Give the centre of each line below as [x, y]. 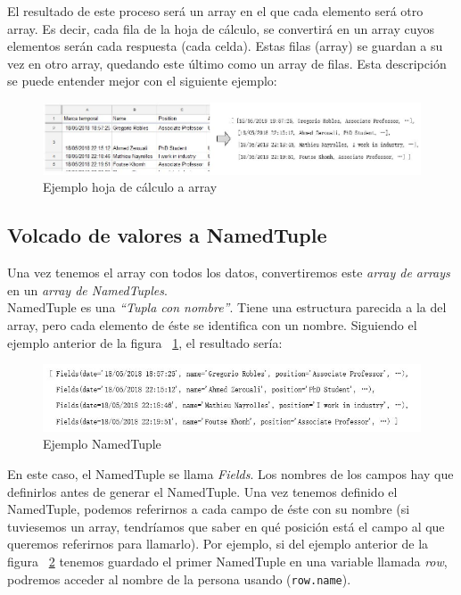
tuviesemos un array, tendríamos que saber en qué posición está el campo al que [226, 526]
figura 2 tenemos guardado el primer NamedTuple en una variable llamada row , [227, 561]
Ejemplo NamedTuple [102, 444]
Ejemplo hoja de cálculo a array [130, 187]
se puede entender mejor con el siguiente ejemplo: [142, 81]
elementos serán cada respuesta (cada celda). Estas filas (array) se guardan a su [225, 46]
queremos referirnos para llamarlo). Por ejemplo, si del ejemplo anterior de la [218, 544]
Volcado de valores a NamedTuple [167, 235]
